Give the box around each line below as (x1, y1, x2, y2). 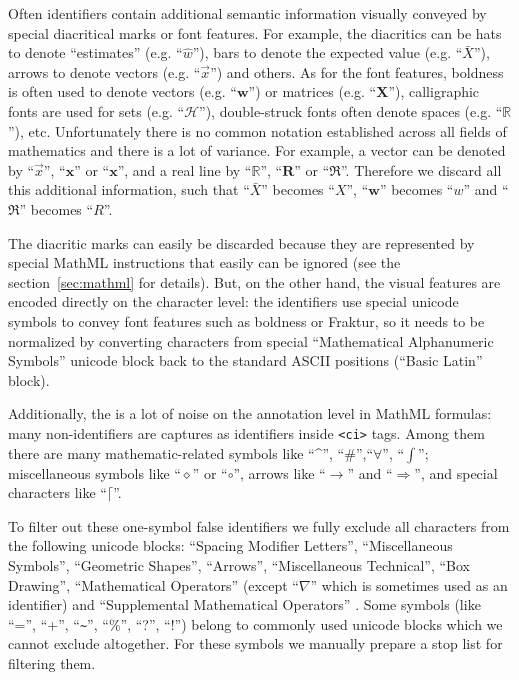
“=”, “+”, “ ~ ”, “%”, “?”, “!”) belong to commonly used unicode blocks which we (8, 613, 503, 634)
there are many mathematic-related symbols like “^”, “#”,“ (8, 442, 373, 463)
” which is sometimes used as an (310, 574, 508, 595)
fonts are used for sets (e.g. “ (8, 100, 185, 121)
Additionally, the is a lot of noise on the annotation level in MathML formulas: (8, 403, 492, 424)
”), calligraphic (388, 81, 480, 102)
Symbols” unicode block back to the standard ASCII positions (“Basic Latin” (8, 350, 483, 371)
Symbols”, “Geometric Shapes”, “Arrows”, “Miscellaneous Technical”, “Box (8, 554, 470, 575)
